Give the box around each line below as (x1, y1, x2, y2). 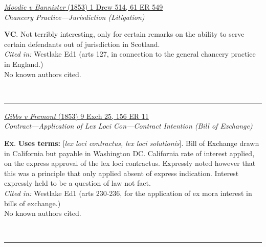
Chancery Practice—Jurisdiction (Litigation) (4, 11, 145, 22)
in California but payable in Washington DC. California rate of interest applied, (4, 147, 255, 158)
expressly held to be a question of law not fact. (4, 178, 151, 188)
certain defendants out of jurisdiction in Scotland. (4, 38, 160, 49)
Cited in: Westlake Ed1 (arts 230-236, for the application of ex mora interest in (4, 187, 252, 198)
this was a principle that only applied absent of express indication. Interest (4, 167, 239, 178)
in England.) (4, 58, 43, 69)
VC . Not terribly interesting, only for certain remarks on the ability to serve (4, 29, 245, 39)
